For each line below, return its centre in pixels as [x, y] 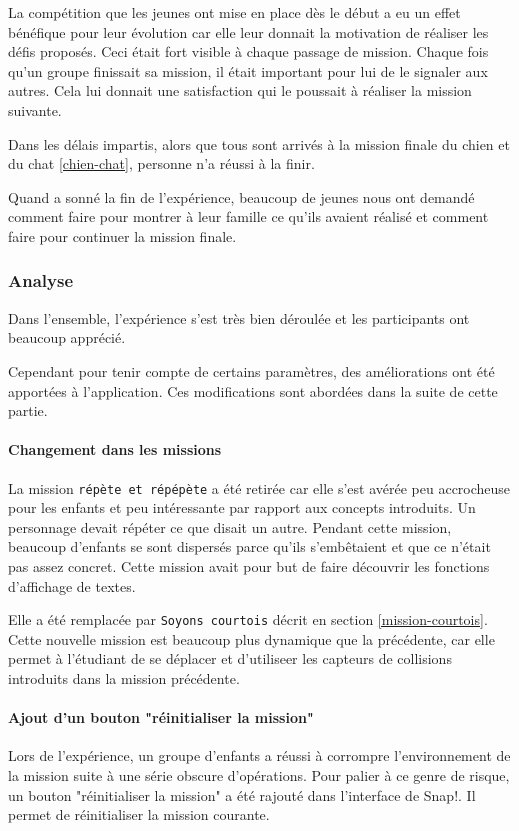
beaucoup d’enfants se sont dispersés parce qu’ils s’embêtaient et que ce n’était [249, 546]
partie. [28, 410]
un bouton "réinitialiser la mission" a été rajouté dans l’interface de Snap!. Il [242, 794]
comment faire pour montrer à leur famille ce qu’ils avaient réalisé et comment [248, 216]
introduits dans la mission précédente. [124, 677]
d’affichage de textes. [72, 585]
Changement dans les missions [115, 449]
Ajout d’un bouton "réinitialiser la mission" [161, 717]
